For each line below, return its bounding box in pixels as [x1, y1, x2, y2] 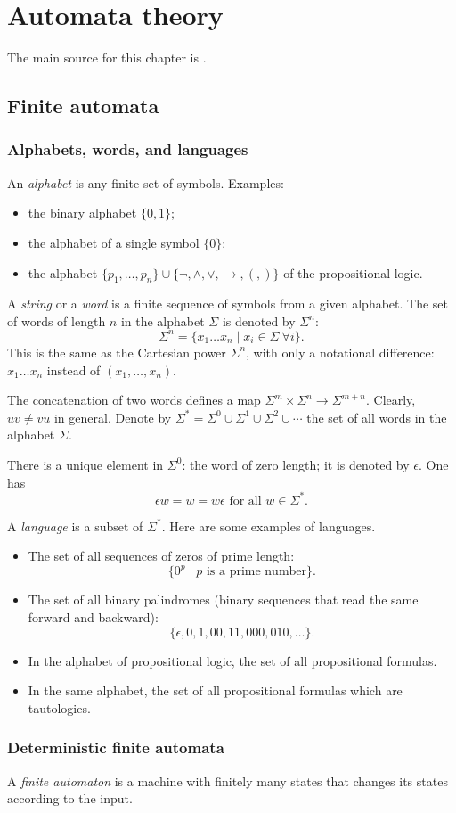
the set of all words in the [306, 407, 447, 426]
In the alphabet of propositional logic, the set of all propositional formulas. [28, 651, 437, 669]
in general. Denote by [53, 407, 172, 426]
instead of [46, 360, 101, 379]
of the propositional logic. [283, 263, 423, 282]
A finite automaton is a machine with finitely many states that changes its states [7, 771, 448, 790]
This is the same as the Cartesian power [7, 342, 226, 361]
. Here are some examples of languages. [161, 516, 376, 535]
